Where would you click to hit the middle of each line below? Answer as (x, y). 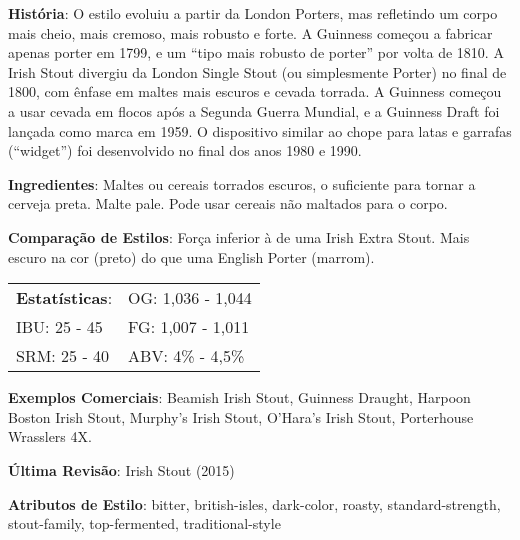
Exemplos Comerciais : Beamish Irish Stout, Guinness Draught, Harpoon (239, 397)
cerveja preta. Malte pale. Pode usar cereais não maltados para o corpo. (228, 203)
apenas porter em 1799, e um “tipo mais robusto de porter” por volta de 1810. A (256, 52)
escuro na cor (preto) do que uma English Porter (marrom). (191, 256)
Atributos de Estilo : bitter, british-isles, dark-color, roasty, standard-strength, (254, 503)
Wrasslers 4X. (50, 436)
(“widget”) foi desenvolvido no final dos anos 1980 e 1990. (185, 150)
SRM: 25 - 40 (63, 356)
